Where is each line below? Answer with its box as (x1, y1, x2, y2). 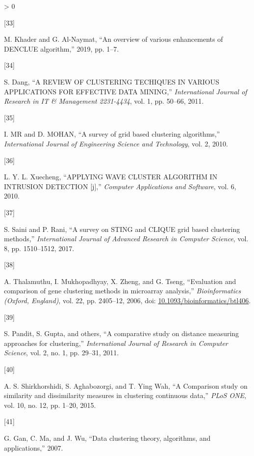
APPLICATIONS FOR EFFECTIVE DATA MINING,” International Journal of (4, 86, 247, 96)
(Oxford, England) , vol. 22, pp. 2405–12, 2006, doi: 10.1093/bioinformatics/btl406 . (4, 295, 251, 306)
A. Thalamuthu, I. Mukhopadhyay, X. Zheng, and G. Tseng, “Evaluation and (4, 276, 236, 286)
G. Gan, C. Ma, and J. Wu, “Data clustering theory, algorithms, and (4, 433, 211, 443)
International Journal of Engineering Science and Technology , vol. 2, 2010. (4, 138, 228, 148)
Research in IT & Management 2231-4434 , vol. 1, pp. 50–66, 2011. (4, 96, 204, 106)
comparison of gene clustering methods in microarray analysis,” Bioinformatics (4, 285, 241, 296)
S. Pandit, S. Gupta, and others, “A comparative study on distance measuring (4, 328, 239, 339)
